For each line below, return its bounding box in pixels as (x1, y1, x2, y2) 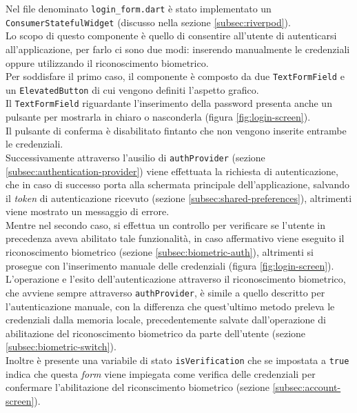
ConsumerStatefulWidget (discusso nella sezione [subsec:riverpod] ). (6, 14, 291, 29)
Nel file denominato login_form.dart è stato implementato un (6, 1, 272, 15)
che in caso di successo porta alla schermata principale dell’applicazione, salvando (6, 177, 350, 192)
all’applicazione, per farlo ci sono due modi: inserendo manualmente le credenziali (6, 41, 350, 56)
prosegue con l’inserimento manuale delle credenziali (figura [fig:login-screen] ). (6, 258, 334, 272)
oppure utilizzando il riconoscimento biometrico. (6, 55, 209, 70)
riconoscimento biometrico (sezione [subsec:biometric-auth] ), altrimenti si (6, 245, 314, 259)
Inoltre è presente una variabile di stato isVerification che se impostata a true (6, 352, 349, 367)
